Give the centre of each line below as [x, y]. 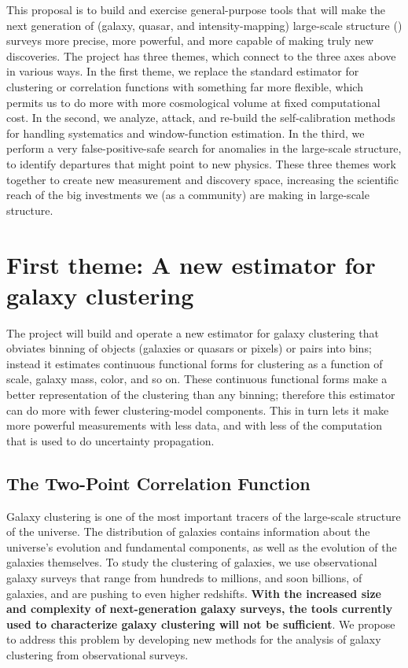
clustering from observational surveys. [97, 654]
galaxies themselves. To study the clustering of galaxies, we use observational [192, 562]
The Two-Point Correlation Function [158, 483]
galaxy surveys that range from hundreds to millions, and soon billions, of [184, 577]
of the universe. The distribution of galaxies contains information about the [188, 531]
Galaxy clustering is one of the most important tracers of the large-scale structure [204, 516]
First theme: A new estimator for [191, 264]
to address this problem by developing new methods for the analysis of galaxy [194, 639]
